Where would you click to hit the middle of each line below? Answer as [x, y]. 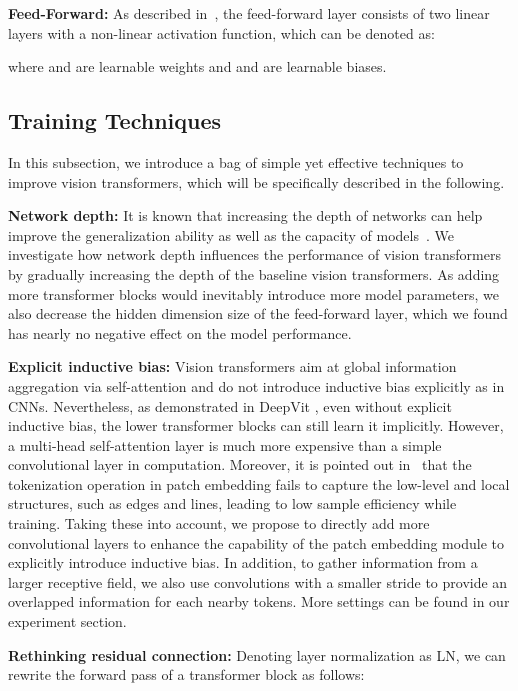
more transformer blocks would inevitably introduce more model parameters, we [253, 293]
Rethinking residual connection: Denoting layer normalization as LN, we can [257, 654]
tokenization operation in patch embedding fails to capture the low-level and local [259, 483]
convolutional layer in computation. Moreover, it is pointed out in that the [240, 464]
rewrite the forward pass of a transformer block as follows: [186, 674]
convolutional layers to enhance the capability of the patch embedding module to [256, 542]
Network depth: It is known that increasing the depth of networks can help [245, 215]
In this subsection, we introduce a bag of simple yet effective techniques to [236, 161]
